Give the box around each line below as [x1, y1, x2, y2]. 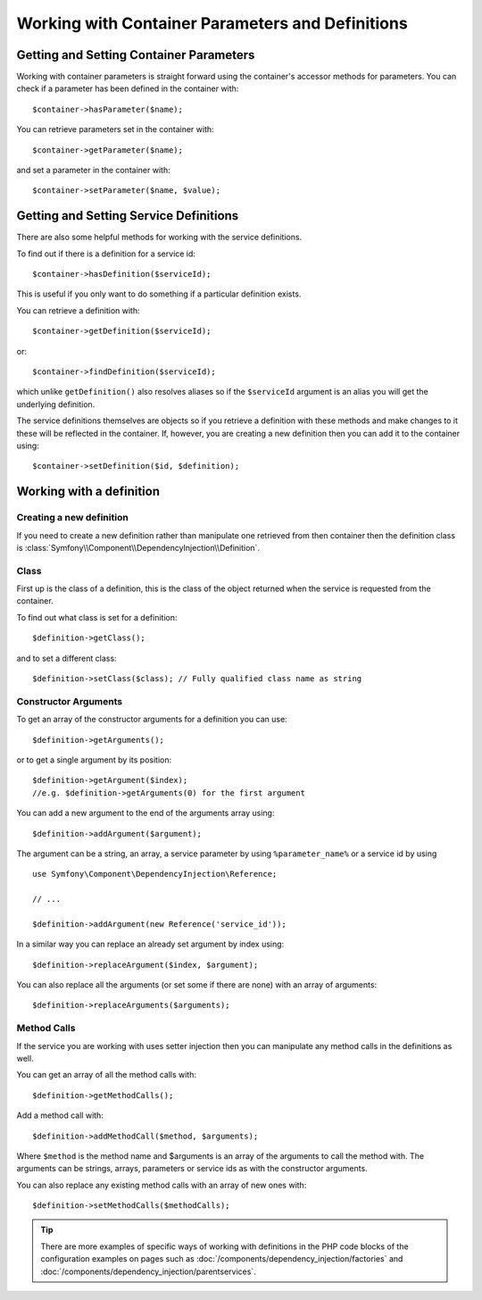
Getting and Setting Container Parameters [16, 47, 255, 62]
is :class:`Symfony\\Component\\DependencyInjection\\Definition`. [16, 542, 261, 553]
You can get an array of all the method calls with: [16, 1070, 196, 1080]
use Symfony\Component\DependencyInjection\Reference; [32, 869, 278, 879]
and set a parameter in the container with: [16, 165, 170, 176]
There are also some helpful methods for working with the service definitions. [16, 232, 303, 243]
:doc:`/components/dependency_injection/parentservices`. [40, 1266, 256, 1277]
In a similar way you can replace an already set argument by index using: [16, 938, 285, 950]
